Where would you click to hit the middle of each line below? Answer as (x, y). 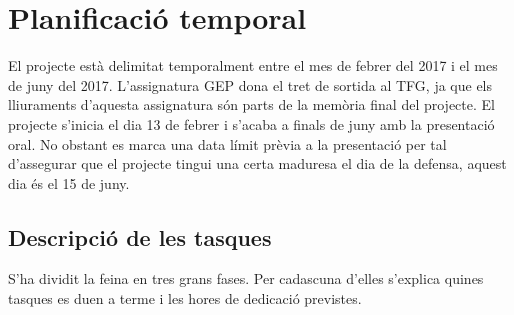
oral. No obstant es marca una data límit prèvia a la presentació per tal (227, 143)
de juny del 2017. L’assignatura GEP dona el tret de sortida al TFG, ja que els (250, 84)
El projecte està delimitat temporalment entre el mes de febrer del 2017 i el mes (253, 65)
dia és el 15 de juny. (69, 182)
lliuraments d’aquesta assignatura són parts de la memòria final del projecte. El (251, 104)
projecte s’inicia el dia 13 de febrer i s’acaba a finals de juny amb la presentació (251, 123)
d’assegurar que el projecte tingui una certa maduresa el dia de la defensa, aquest (257, 163)
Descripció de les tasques (140, 236)
